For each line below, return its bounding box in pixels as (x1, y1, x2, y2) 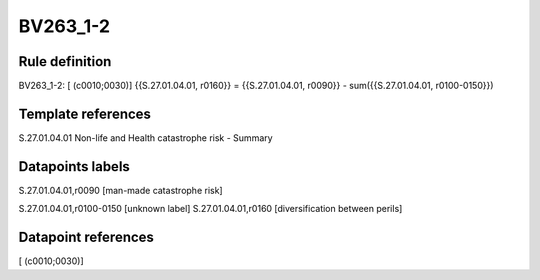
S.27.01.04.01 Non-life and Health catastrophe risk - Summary (18, 131, 274, 144)
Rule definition (18, 53, 112, 70)
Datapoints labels (18, 158, 130, 175)
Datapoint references (18, 229, 155, 246)
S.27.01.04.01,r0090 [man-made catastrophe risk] (18, 184, 224, 196)
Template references (18, 105, 152, 122)
